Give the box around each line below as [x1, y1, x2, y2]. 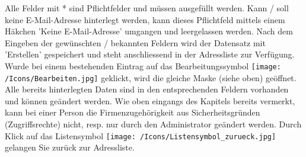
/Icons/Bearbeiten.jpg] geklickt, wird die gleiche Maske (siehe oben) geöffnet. [5, 71, 297, 84]
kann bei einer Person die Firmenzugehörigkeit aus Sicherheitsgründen [5, 106, 260, 118]
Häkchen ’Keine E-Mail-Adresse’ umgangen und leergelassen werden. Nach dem [5, 25, 293, 37]
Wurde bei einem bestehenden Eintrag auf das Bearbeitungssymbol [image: [5, 59, 281, 72]
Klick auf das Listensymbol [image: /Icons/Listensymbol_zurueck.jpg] [5, 129, 276, 142]
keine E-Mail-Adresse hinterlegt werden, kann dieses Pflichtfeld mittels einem [5, 13, 285, 25]
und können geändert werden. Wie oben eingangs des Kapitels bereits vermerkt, [5, 94, 295, 107]
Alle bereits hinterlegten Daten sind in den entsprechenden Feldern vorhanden [5, 83, 289, 95]
